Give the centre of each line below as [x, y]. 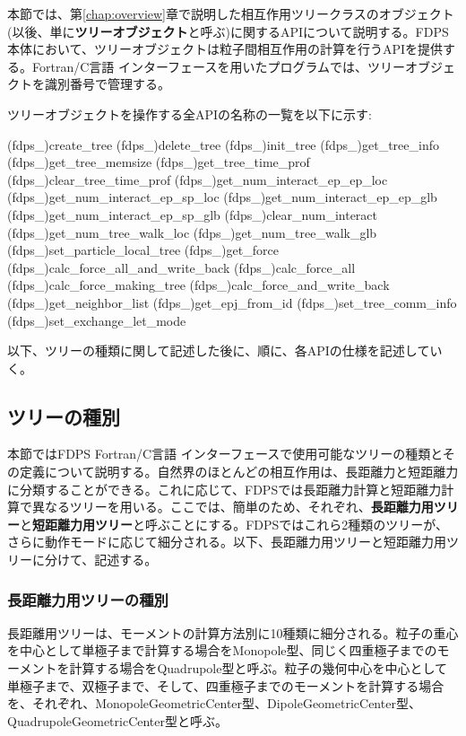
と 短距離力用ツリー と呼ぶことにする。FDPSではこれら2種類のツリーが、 [234, 524]
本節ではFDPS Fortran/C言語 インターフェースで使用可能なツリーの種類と [225, 454]
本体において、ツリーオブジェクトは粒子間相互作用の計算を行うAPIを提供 [225, 49]
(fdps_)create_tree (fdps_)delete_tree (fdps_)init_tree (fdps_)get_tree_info [223, 144]
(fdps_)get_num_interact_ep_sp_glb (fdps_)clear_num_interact [192, 214]
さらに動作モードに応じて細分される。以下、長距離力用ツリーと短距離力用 [227, 542]
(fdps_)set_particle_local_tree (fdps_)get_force [143, 250]
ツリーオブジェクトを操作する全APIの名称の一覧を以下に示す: [190, 114]
